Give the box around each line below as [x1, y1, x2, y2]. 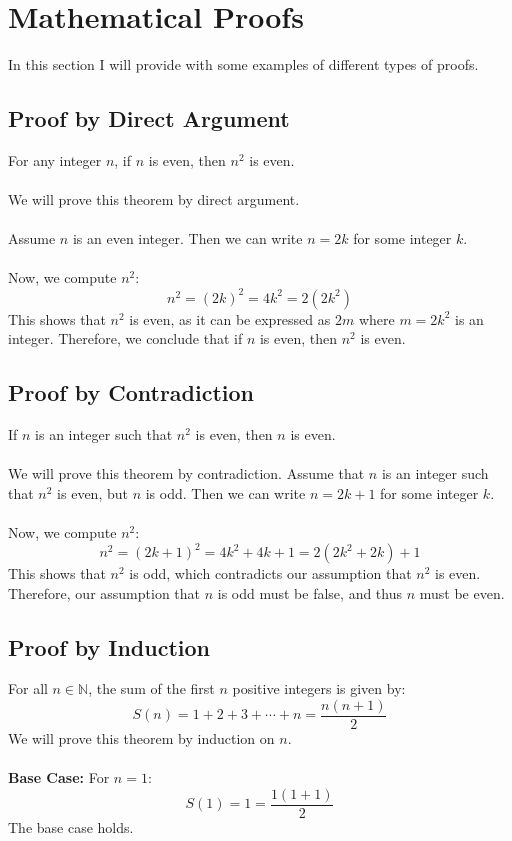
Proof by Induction [8, 631, 210, 662]
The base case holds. [8, 816, 134, 837]
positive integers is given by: [232, 678, 406, 699]
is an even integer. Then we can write [72, 228, 303, 249]
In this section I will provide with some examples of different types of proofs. [8, 54, 479, 75]
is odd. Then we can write [145, 482, 306, 503]
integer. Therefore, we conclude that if [8, 328, 243, 349]
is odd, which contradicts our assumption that [129, 563, 412, 584]
